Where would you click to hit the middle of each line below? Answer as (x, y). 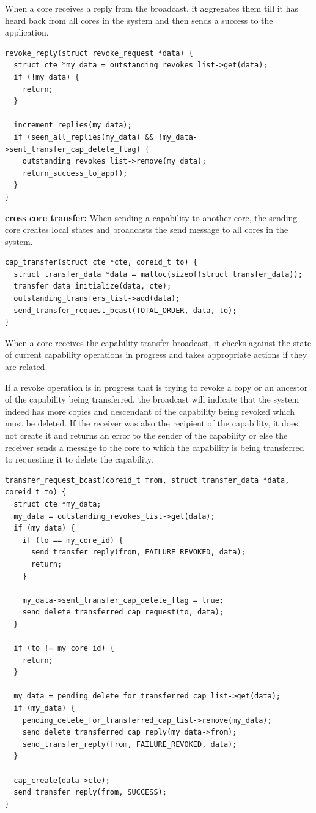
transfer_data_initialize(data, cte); (93, 286)
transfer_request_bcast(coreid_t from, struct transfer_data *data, (147, 480)
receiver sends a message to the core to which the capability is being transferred (155, 447)
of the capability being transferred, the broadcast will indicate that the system (152, 399)
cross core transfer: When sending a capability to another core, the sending (151, 217)
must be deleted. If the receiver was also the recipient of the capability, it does (152, 423)
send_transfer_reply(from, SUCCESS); (90, 792)
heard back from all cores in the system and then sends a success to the (139, 20)
